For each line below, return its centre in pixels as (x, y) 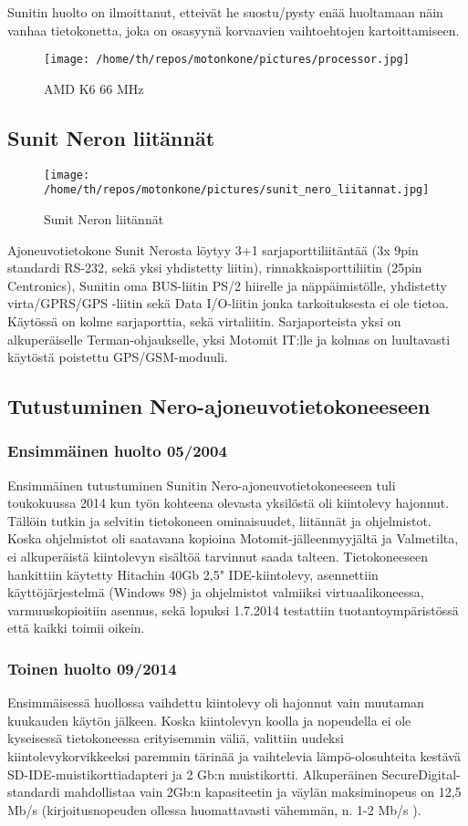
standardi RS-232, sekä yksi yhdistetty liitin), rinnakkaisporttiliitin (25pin (215, 268)
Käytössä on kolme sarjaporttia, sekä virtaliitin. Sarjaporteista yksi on (204, 320)
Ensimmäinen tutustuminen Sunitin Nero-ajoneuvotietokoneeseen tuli (202, 485)
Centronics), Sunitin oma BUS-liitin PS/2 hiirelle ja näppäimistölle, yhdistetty (227, 285)
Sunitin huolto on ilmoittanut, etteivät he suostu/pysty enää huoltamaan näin (225, 12)
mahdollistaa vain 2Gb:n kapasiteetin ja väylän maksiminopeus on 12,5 (263, 792)
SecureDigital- (421, 774)
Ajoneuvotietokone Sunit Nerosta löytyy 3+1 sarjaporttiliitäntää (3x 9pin (213, 249)
